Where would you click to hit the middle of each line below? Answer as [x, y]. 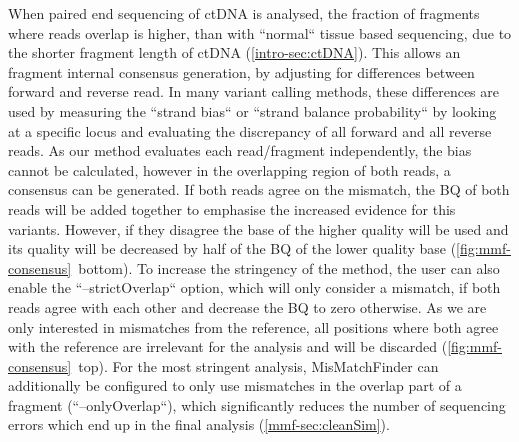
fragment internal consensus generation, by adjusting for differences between [241, 71]
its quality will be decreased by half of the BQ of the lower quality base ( [232, 248]
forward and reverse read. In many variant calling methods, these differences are [253, 91]
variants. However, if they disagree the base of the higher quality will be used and [258, 228]
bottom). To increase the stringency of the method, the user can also [289, 267]
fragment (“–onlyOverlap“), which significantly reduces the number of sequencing [257, 404]
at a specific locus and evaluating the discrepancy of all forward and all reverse [250, 130]
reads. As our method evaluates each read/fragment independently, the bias [240, 150]
